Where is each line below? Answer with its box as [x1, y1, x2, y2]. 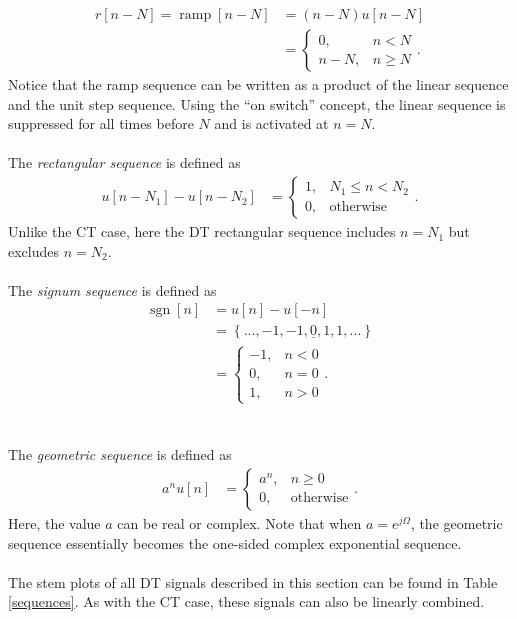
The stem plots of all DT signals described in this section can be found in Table [8, 571, 498, 592]
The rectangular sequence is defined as [8, 152, 241, 173]
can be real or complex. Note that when [117, 512, 362, 533]
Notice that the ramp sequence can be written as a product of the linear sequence [8, 74, 509, 95]
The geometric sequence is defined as [8, 444, 232, 465]
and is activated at [214, 113, 329, 134]
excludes [8, 240, 60, 261]
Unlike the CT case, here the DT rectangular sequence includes [8, 221, 396, 242]
